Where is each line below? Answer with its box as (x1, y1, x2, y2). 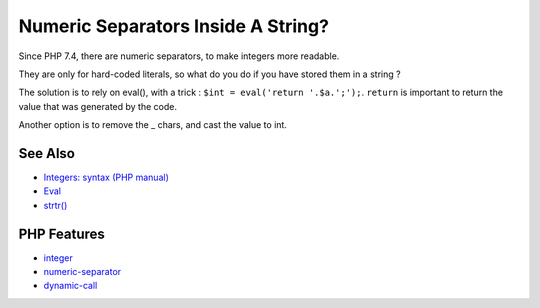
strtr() (43, 199, 68, 211)
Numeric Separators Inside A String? (18, 15, 330, 37)
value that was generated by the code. (18, 100, 177, 112)
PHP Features (18, 225, 105, 242)
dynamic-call (43, 280, 98, 292)
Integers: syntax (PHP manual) (43, 171, 169, 184)
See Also (18, 145, 75, 162)
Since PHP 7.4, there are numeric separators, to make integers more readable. (18, 50, 340, 62)
